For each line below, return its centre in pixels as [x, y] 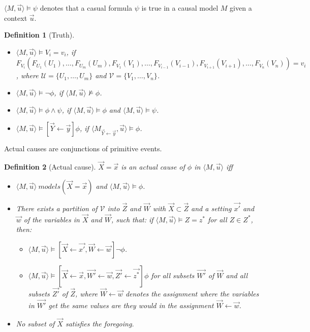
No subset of [35, 323]
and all [237, 275]
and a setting [211, 208]
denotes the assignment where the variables [192, 293]
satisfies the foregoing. [100, 323]
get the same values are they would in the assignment [131, 305]
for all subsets [173, 275]
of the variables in [52, 219]
